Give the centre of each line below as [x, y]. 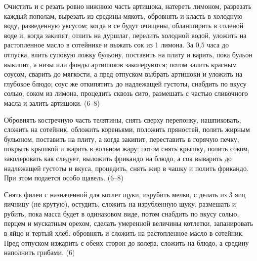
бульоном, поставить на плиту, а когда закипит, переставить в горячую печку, [122, 139]
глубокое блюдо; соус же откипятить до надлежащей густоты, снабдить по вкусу [125, 83]
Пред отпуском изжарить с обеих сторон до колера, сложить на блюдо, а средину [127, 242]
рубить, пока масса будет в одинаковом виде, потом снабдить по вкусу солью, [122, 213]
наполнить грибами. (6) [40, 252]
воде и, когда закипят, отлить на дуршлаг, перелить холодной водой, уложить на [125, 35]
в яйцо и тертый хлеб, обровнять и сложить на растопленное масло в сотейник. [124, 233]
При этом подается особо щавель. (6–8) [64, 178]
